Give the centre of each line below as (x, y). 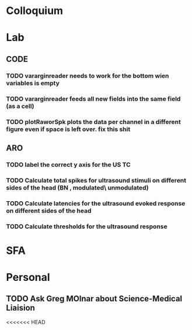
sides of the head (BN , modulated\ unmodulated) (77, 187)
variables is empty (33, 83)
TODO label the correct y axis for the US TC (69, 164)
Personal (28, 277)
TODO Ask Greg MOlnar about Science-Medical (94, 299)
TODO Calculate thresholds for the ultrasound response (87, 226)
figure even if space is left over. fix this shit (68, 129)
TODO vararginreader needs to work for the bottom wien (88, 75)
